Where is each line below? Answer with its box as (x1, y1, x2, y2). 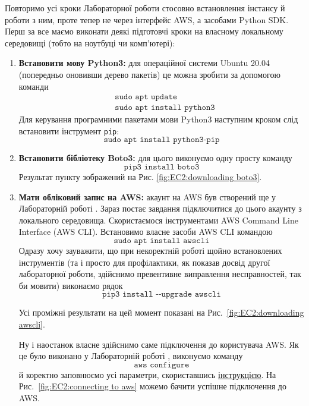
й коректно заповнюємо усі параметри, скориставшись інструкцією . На (18, 368, 276, 380)
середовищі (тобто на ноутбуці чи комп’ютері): (5, 36, 175, 49)
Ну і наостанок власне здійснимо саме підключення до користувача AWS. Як (18, 338, 299, 350)
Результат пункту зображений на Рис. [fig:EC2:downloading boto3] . (18, 171, 262, 183)
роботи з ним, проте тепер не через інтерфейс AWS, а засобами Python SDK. (5, 13, 289, 26)
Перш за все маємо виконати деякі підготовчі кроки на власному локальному (5, 25, 283, 37)
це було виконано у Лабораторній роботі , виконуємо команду (18, 350, 243, 362)
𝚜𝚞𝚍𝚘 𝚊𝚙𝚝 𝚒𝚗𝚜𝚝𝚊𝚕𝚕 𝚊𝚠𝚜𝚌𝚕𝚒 (113, 237, 210, 246)
